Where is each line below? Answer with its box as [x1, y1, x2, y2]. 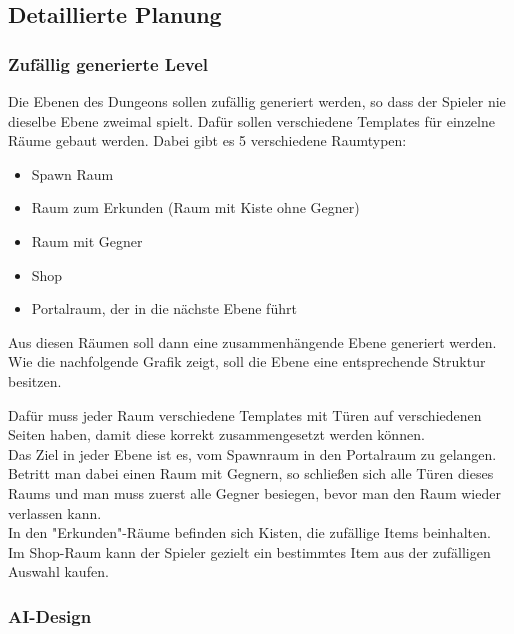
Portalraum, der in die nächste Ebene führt [31, 298, 297, 319]
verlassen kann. [8, 502, 102, 523]
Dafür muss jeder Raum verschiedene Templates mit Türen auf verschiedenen [8, 404, 482, 425]
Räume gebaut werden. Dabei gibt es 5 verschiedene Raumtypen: [8, 130, 407, 151]
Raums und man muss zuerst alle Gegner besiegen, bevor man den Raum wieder [8, 482, 501, 503]
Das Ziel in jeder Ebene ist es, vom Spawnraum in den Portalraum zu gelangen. [8, 443, 497, 464]
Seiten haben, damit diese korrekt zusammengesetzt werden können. [8, 424, 425, 445]
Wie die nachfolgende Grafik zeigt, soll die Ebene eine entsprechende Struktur [8, 351, 486, 372]
